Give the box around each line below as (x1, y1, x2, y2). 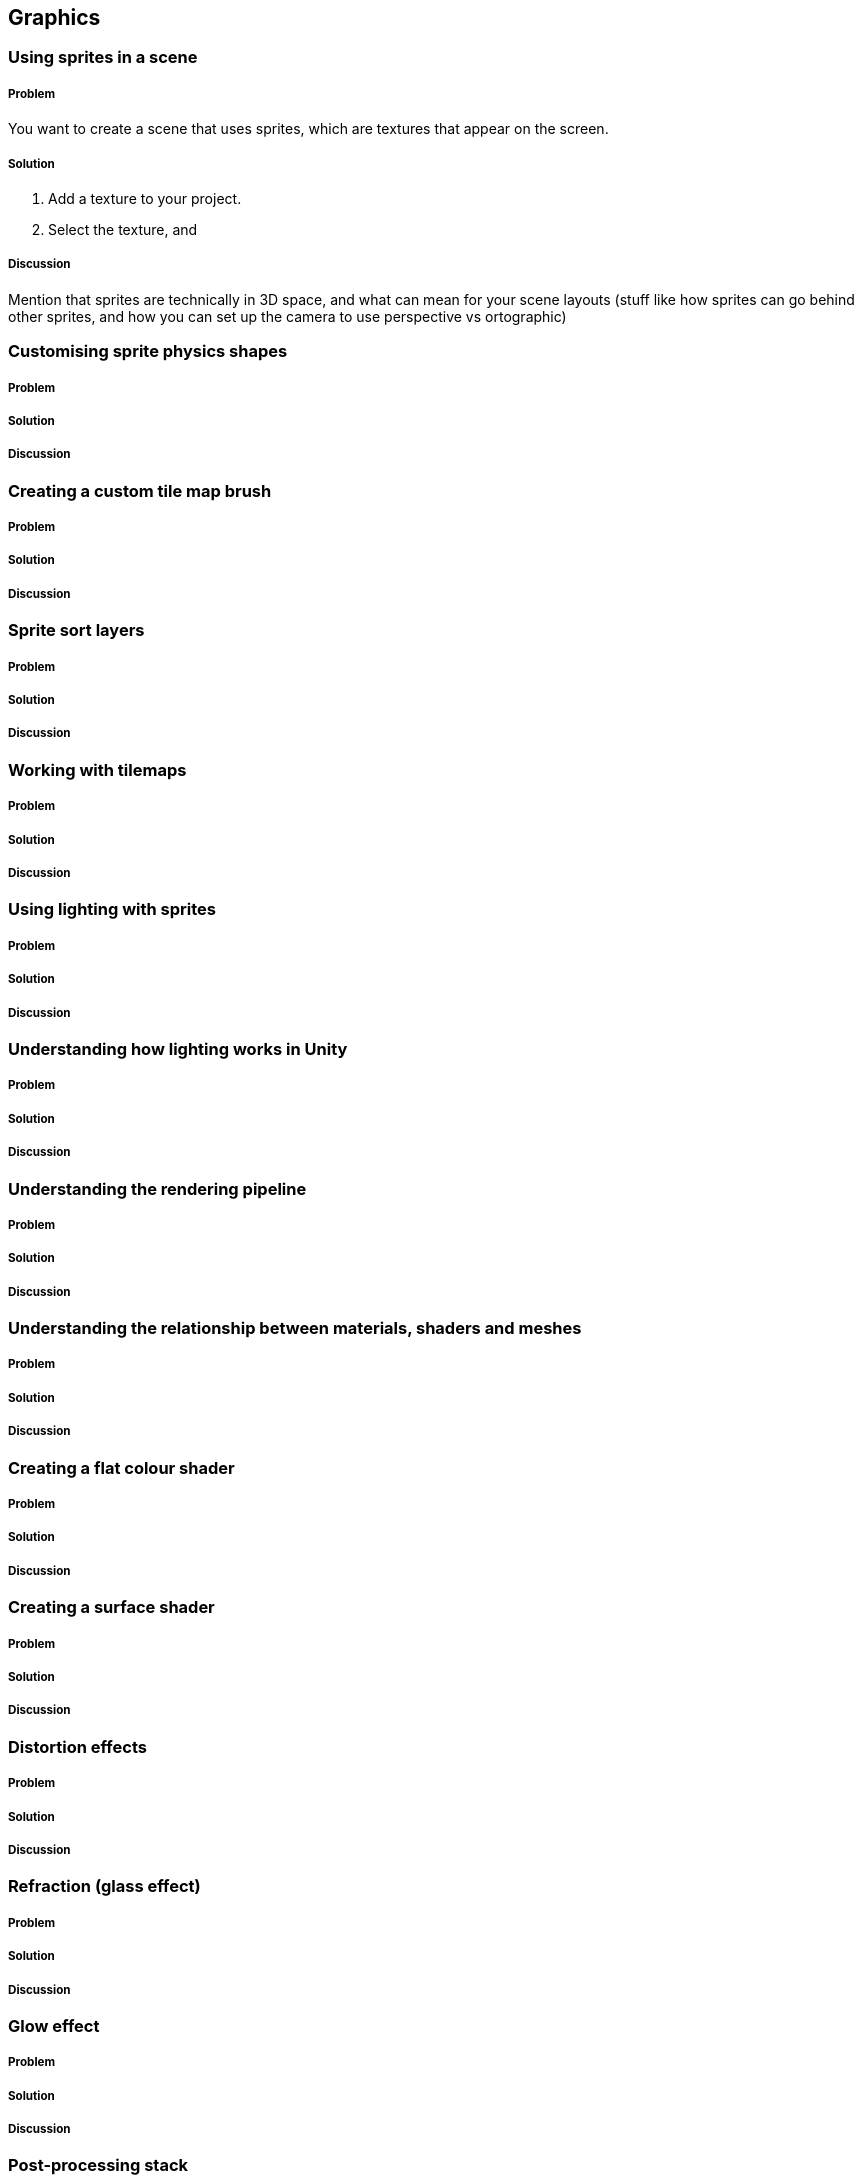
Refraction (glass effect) (8, 1876, 201, 1897)
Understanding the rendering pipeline (8, 1178, 307, 1199)
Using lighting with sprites (8, 899, 216, 920)
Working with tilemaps (8, 759, 187, 780)
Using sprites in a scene (8, 47, 198, 68)
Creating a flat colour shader (8, 1457, 235, 1478)
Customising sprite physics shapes (8, 341, 288, 362)
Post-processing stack (8, 2155, 189, 2176)
